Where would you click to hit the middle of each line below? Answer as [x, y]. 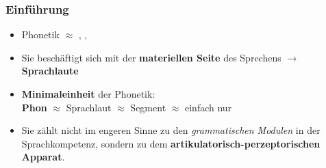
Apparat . [43, 157]
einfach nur [208, 107]
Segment [148, 107]
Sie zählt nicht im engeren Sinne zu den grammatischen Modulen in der [171, 130]
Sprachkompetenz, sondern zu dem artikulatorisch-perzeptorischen [171, 143]
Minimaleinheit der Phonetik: [88, 94]
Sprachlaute [50, 71]
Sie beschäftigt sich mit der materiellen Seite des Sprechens [151, 57]
